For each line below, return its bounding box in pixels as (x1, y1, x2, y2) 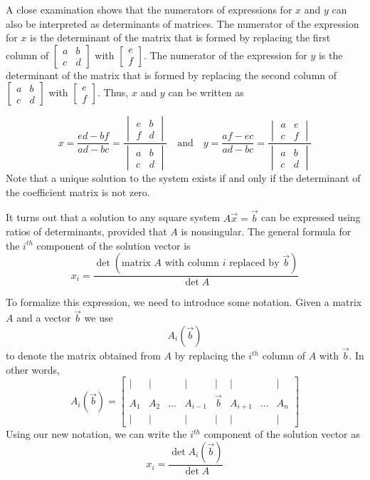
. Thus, (97, 85, 129, 100)
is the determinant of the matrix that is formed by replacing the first (30, 30, 331, 45)
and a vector (16, 310, 71, 325)
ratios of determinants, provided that (6, 224, 167, 239)
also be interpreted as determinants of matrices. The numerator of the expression (6, 16, 359, 31)
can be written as (168, 85, 244, 100)
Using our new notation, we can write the (6, 427, 187, 441)
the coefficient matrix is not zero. (6, 184, 150, 199)
